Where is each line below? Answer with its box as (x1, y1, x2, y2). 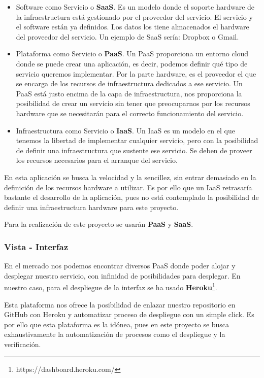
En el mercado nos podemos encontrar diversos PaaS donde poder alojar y (4, 260, 236, 271)
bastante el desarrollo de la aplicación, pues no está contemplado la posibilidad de (4, 192, 259, 202)
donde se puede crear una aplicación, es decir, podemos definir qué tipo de (16, 58, 248, 68)
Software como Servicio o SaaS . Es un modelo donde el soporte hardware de (16, 2, 255, 12)
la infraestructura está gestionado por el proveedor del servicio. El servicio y (16, 11, 253, 22)
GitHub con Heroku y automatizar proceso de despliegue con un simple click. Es (4, 309, 254, 320)
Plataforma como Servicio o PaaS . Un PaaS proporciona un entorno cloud (16, 48, 249, 59)
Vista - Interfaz (4, 240, 69, 253)
